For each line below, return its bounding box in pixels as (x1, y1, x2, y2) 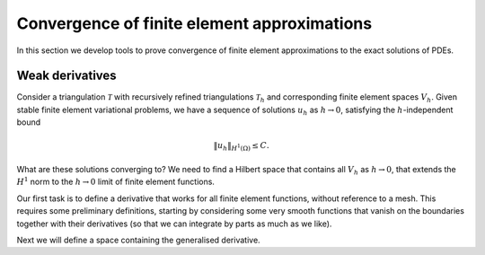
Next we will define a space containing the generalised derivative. (16, 234, 260, 245)
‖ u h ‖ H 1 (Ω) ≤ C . (213, 140, 269, 153)
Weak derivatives (16, 68, 117, 84)
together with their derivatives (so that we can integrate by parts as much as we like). (16, 218, 332, 229)
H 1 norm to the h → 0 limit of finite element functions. (16, 175, 216, 188)
